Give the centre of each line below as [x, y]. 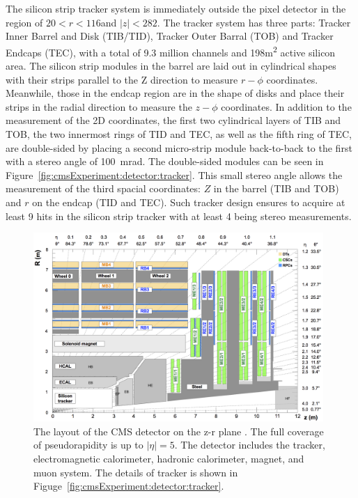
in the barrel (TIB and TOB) [276, 188]
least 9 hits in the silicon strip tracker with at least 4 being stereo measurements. [179, 216]
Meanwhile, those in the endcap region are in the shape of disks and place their [175, 93]
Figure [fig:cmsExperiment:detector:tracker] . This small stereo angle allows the [174, 174]
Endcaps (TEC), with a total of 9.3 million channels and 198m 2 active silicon [171, 51]
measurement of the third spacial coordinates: [103, 188]
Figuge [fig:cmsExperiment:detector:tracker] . [129, 486]
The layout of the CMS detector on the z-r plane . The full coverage [179, 431]
